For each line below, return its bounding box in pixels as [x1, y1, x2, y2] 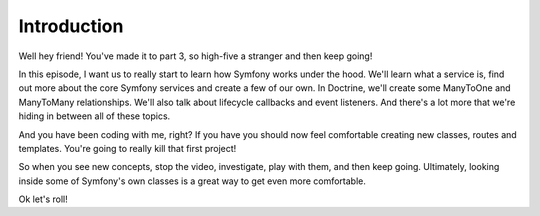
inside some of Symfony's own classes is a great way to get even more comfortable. [18, 175, 367, 187]
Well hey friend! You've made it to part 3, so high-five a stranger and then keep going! [18, 50, 373, 62]
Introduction [18, 15, 124, 37]
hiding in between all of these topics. [18, 110, 171, 122]
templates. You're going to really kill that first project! [18, 142, 237, 154]
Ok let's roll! [18, 193, 69, 205]
